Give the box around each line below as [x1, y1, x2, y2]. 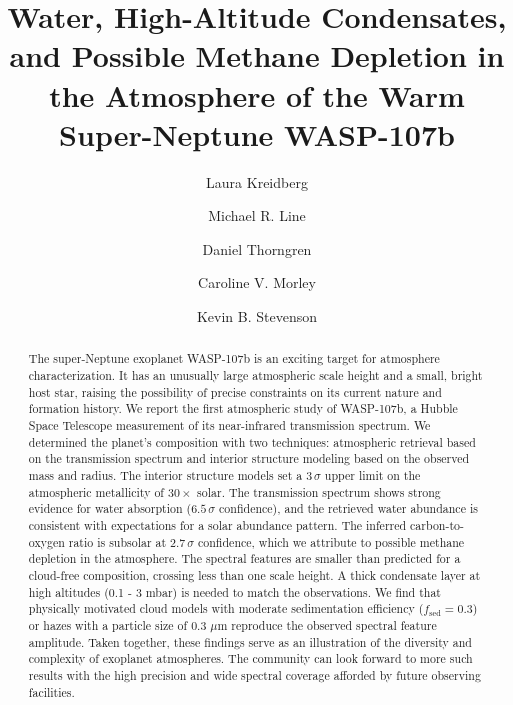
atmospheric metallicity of [28, 483, 164, 500]
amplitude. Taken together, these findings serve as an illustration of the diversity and [28, 633, 472, 650]
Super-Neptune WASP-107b [59, 113, 455, 154]
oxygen [28, 533, 65, 550]
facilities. [28, 683, 75, 700]
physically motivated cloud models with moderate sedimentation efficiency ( [28, 600, 424, 617]
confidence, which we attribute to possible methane [198, 533, 465, 550]
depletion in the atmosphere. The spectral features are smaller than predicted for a [28, 550, 461, 567]
